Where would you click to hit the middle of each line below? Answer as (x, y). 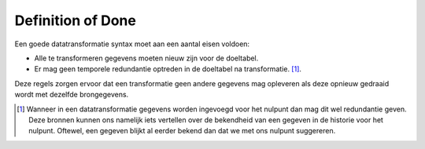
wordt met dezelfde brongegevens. (72, 95)
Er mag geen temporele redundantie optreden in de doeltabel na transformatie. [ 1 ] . (168, 69)
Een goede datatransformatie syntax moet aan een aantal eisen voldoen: (132, 44)
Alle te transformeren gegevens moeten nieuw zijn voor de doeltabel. (146, 58)
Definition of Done (76, 20)
